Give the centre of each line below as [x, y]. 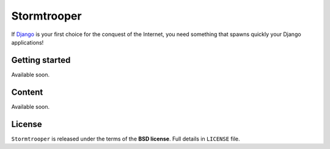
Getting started [41, 60]
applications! [28, 42]
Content [27, 92]
